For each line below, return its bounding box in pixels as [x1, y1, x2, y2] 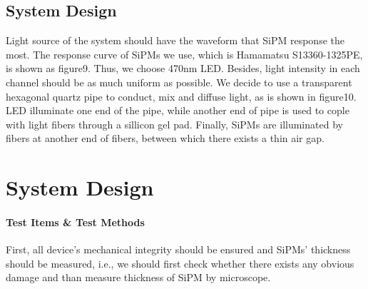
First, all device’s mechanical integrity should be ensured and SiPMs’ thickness [6, 242, 351, 257]
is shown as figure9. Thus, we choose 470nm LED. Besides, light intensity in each [6, 61, 360, 76]
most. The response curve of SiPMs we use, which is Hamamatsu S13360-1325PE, [6, 46, 363, 61]
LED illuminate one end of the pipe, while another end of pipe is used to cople [6, 103, 349, 118]
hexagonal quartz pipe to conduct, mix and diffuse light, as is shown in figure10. [6, 88, 357, 103]
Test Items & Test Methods [6, 214, 145, 229]
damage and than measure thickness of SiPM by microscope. [6, 270, 271, 285]
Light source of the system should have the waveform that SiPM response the [6, 33, 344, 48]
